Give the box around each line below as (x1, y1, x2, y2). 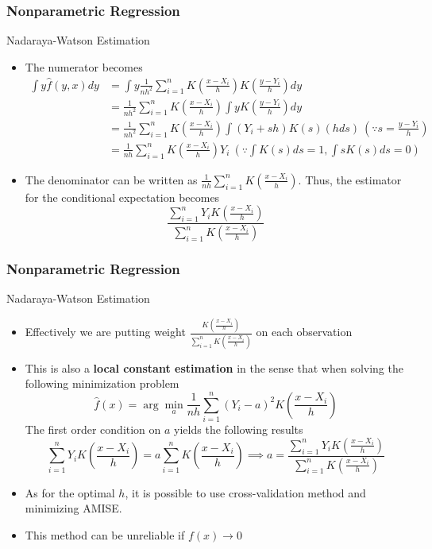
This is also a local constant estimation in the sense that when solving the (25, 359, 403, 376)
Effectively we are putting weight (25, 323, 186, 340)
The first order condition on (25, 421, 161, 438)
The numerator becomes (25, 58, 143, 75)
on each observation (256, 323, 353, 340)
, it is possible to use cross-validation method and (125, 484, 366, 501)
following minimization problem (25, 375, 179, 392)
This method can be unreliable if (25, 526, 185, 543)
